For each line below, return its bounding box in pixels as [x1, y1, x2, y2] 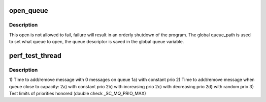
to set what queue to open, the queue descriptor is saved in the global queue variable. [9, 39, 184, 45]
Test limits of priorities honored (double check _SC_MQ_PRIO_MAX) [9, 91, 146, 97]
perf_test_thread [9, 51, 62, 60]
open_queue [9, 6, 49, 15]
